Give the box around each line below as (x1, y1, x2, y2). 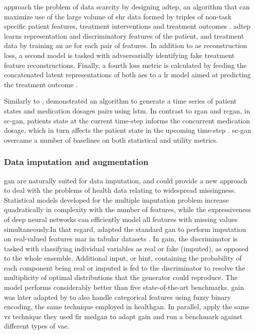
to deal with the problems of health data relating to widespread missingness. (4, 185, 236, 195)
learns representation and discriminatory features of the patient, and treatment (4, 30, 244, 41)
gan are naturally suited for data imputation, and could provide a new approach (4, 175, 248, 185)
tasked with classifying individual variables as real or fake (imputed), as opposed (4, 243, 249, 253)
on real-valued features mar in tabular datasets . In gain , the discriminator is (4, 233, 238, 244)
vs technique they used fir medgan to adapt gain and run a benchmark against (4, 311, 243, 321)
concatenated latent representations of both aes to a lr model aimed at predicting (4, 69, 251, 80)
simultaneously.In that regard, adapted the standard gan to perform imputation (4, 223, 246, 234)
